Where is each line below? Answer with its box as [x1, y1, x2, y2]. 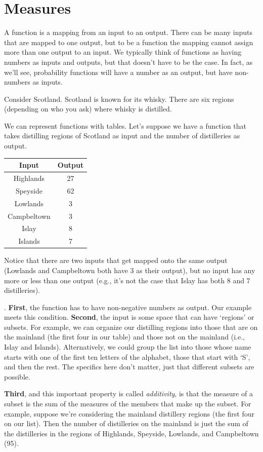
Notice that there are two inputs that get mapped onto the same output [4, 255, 228, 266]
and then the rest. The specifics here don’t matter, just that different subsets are [4, 361, 254, 372]
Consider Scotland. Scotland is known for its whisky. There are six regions [4, 93, 234, 104]
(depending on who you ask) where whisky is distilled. [4, 103, 172, 114]
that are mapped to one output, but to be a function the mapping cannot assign [4, 36, 253, 47]
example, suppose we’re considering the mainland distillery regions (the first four [4, 408, 254, 419]
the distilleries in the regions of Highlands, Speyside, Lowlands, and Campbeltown [4, 428, 259, 438]
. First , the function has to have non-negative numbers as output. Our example [4, 302, 252, 312]
